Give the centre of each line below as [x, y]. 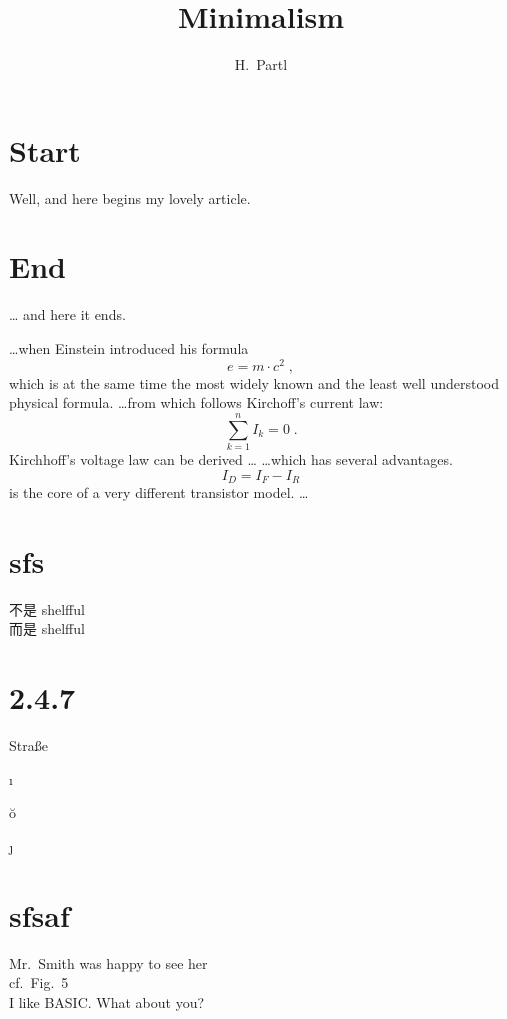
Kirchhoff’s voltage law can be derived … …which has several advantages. [231, 458]
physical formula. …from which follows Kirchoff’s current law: [196, 402]
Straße [28, 745]
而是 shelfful [47, 628]
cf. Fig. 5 [39, 982]
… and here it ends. [67, 314]
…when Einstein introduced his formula [129, 347]
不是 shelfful [47, 608]
